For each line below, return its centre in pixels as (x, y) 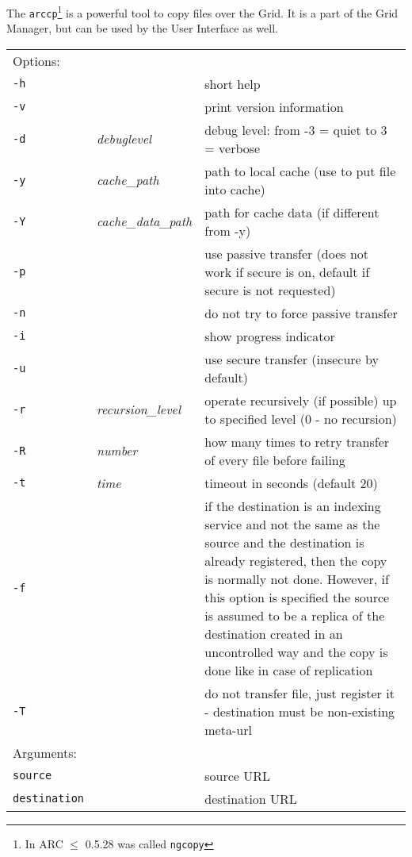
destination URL (251, 798)
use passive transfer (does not (287, 253)
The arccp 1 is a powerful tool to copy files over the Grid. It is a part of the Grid (202, 12)
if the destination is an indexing (293, 505)
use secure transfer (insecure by (292, 359)
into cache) (235, 189)
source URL (238, 775)
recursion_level (139, 409)
